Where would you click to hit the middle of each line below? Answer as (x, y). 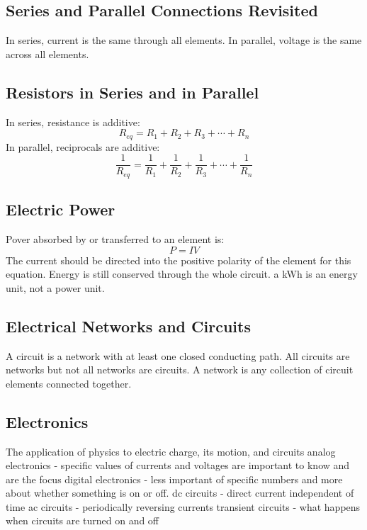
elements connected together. (69, 383)
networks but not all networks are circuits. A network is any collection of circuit (180, 370)
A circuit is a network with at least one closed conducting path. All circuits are (178, 355)
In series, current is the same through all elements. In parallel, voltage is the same (184, 40)
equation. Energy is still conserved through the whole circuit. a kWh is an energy (182, 274)
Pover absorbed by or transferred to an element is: (115, 238)
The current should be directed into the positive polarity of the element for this (179, 260)
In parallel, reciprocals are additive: (83, 146)
